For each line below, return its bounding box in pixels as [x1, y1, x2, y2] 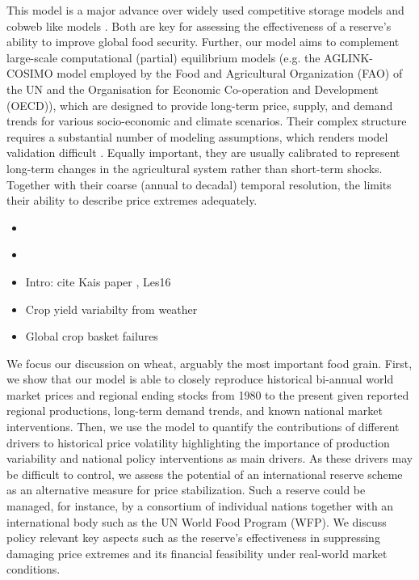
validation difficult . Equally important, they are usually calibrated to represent [6, 144, 400, 161]
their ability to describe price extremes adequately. [6, 192, 258, 209]
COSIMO [6, 65, 53, 82]
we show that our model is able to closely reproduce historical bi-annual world [6, 370, 394, 387]
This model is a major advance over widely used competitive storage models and [6, 2, 404, 18]
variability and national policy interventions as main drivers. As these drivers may [6, 450, 413, 467]
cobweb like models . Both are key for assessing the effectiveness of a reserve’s [6, 17, 392, 34]
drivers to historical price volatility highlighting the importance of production [6, 434, 390, 451]
